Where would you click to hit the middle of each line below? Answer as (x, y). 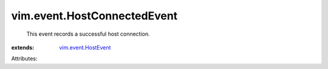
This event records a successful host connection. (88, 34)
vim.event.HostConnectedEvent (94, 16)
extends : (23, 47)
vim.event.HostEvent (85, 47)
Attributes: (24, 59)
